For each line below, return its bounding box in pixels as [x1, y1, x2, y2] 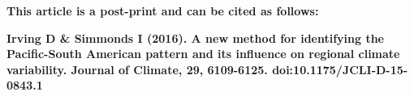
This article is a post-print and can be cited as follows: [6, 2, 319, 19]
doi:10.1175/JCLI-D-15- [272, 61, 408, 77]
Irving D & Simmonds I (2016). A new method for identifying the [6, 29, 384, 46]
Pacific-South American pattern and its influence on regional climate [6, 45, 400, 62]
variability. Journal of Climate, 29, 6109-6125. [6, 61, 268, 77]
